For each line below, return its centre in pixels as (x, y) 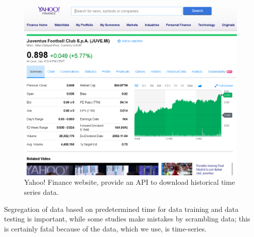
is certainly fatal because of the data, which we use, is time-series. (105, 228)
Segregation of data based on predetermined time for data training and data (121, 209)
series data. (41, 192)
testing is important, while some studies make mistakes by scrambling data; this (127, 219)
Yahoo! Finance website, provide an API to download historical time (130, 182)
